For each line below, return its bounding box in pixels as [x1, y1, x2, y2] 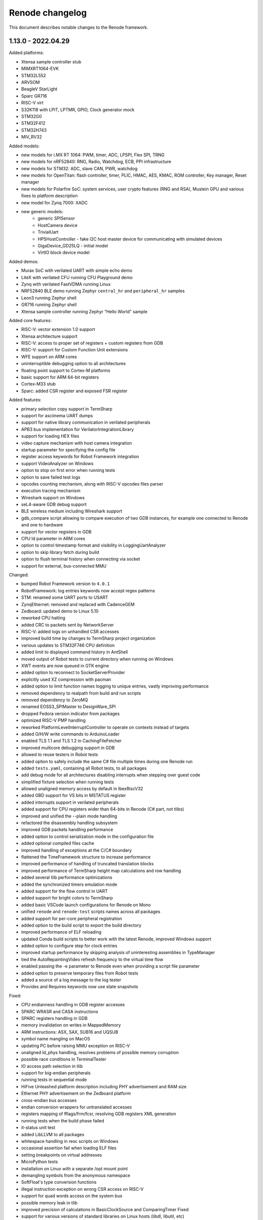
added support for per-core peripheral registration [21, 915, 122, 921]
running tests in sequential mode [21, 1077, 87, 1083]
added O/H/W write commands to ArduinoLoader [21, 731, 120, 737]
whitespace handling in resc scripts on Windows [21, 1139, 119, 1144]
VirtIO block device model [38, 249, 90, 256]
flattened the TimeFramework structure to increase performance [21, 854, 151, 860]
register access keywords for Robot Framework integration [21, 454, 139, 460]
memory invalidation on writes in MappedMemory [21, 1022, 121, 1028]
